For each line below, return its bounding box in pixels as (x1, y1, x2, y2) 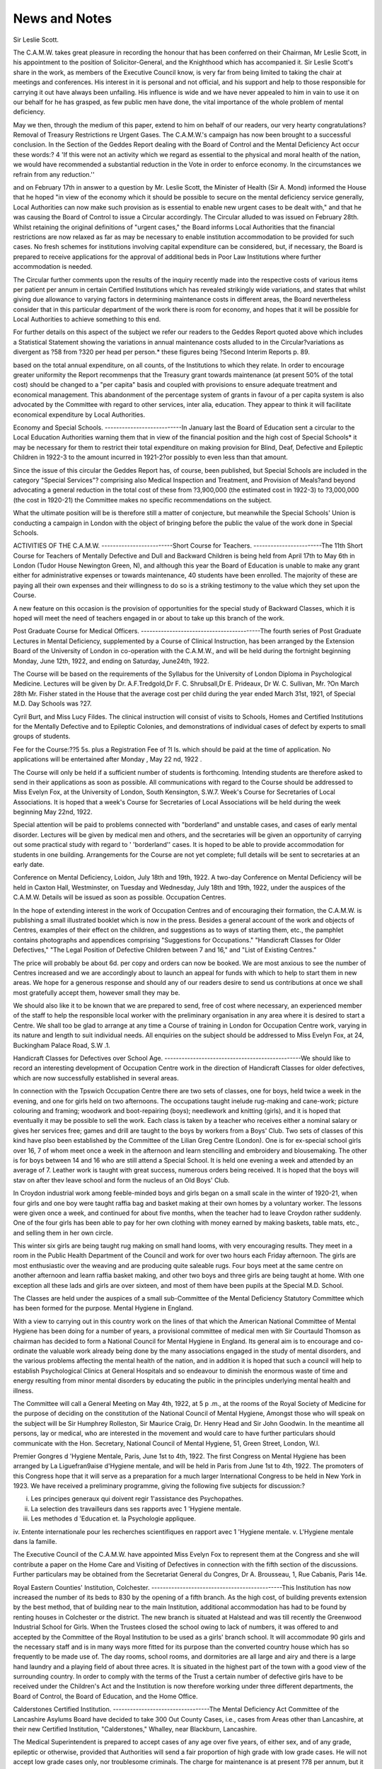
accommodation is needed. (13, 263, 93, 271)
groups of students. (13, 732, 71, 741)
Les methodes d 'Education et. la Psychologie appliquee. (30, 1514, 197, 1523)
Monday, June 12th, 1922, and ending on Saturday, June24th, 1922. (13, 657, 209, 665)
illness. (13, 1386, 34, 1395)
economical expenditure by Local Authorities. (13, 410, 145, 419)
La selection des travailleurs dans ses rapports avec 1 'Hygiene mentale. (30, 1504, 242, 1513)
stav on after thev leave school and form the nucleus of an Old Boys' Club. (13, 1175, 230, 1185)
